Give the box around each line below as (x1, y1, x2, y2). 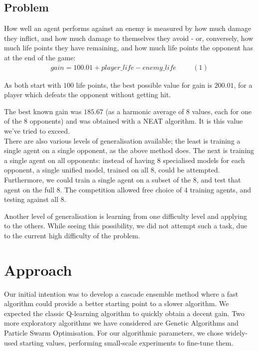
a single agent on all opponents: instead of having (4, 155, 155, 165)
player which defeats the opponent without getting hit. (4, 89, 171, 100)
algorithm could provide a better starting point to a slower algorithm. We (4, 298, 229, 309)
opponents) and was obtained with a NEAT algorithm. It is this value (29, 116, 243, 126)
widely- (226, 328, 248, 338)
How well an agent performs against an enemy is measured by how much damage (4, 23, 252, 33)
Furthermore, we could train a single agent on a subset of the (4, 174, 191, 184)
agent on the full (4, 184, 55, 194)
